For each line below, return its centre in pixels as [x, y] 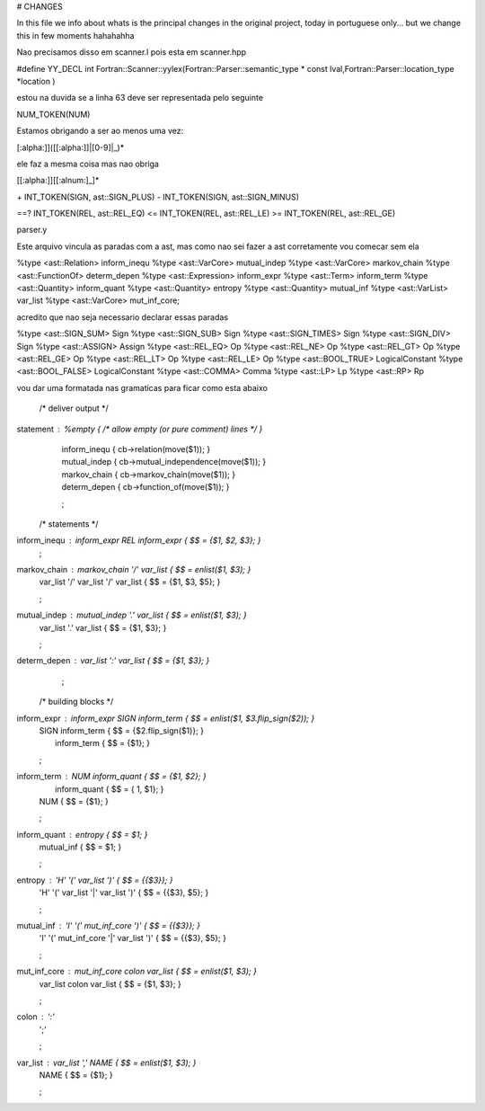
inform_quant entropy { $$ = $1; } [82, 834]
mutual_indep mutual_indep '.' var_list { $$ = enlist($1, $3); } [132, 615]
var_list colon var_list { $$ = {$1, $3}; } [110, 983]
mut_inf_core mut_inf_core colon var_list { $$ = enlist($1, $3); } [137, 972]
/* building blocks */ [76, 702]
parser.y [32, 230]
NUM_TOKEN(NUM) [53, 114]
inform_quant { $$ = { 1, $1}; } [110, 789]
